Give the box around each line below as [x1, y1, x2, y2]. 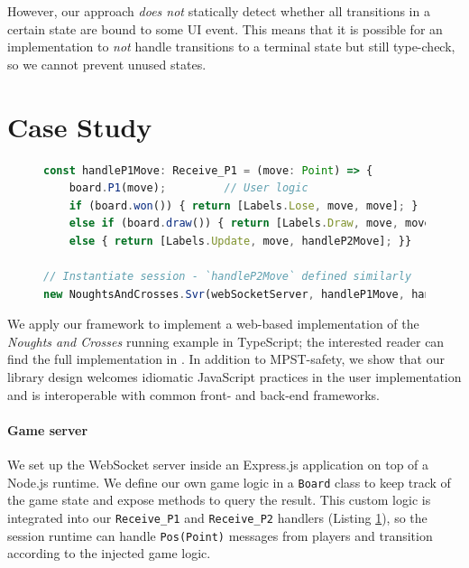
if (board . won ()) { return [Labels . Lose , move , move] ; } [69, 199, 418, 212]
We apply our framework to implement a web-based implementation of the [7, 314, 419, 333]
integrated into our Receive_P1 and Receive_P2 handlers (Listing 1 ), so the [7, 507, 428, 526]
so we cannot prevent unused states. [7, 54, 207, 73]
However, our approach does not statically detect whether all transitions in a [7, 2, 430, 20]
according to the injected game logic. [7, 544, 211, 563]
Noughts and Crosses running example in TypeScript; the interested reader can [7, 331, 445, 350]
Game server [7, 420, 88, 439]
